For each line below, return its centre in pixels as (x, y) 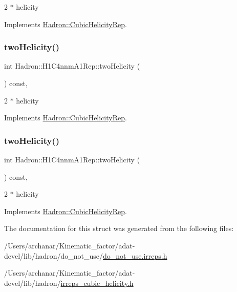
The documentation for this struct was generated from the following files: (119, 228)
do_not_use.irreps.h (135, 255)
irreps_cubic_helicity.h (97, 283)
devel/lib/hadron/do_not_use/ (54, 255)
